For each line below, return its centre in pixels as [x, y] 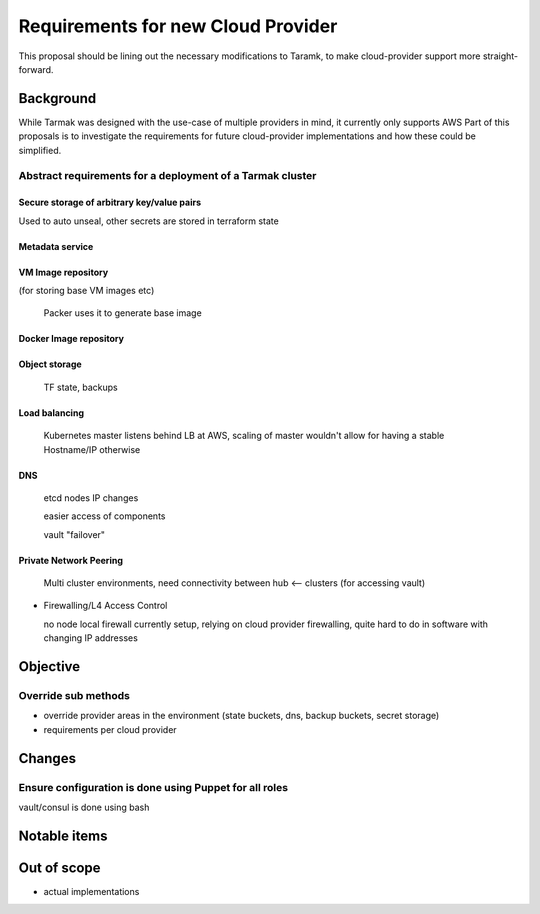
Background [57, 98]
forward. [36, 69]
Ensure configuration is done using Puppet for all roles [153, 787]
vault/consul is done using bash [84, 807]
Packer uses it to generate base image [122, 313]
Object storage [50, 364]
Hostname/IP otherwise [92, 449]
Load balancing [51, 412]
